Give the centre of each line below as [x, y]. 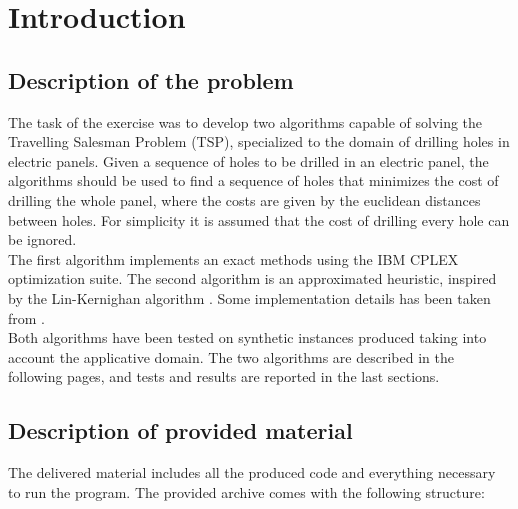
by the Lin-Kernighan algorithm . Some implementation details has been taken [249, 297]
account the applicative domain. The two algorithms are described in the [231, 356]
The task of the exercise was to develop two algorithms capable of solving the [245, 121]
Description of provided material [180, 430]
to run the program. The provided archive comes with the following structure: [246, 491]
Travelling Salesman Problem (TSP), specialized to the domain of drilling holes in [259, 141]
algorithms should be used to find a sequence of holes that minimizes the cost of [253, 180]
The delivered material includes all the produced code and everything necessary [252, 472]
